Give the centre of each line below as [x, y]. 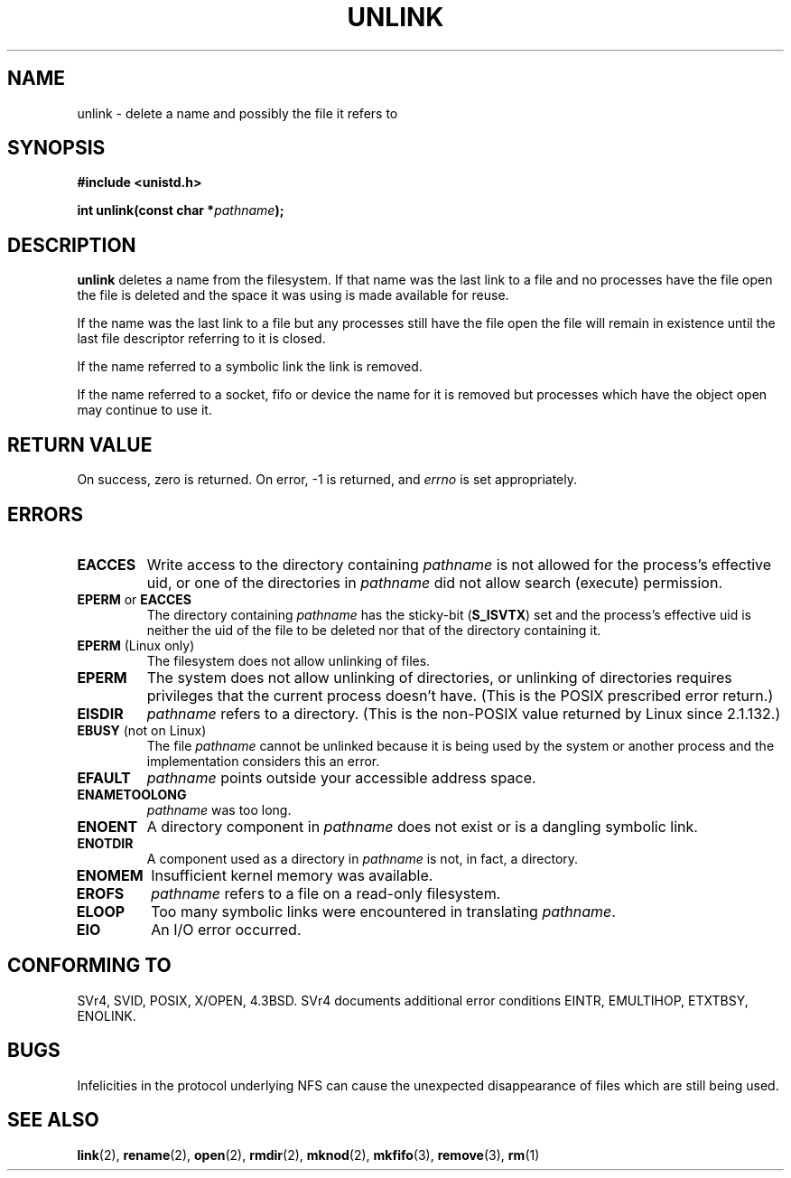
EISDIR [100, 713]
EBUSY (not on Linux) [142, 730]
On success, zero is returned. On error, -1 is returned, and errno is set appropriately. [327, 480]
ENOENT [107, 826]
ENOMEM [110, 875]
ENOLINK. [107, 1015]
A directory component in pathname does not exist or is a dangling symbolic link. [422, 826]
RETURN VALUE [80, 444]
